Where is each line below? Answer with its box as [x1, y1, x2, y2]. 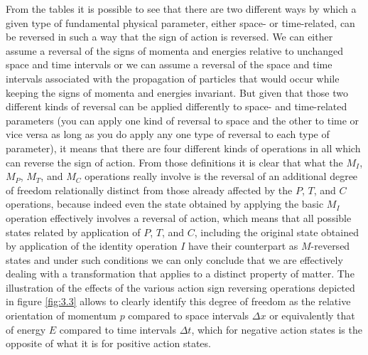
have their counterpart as [188, 238, 298, 253]
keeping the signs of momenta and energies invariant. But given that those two [6, 85, 348, 100]
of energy [6, 322, 46, 337]
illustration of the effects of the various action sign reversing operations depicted [6, 280, 355, 295]
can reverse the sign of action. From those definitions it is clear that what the [6, 154, 343, 169]
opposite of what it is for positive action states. [6, 336, 211, 351]
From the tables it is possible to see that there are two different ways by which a [6, 1, 357, 16]
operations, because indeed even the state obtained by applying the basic [6, 196, 324, 211]
